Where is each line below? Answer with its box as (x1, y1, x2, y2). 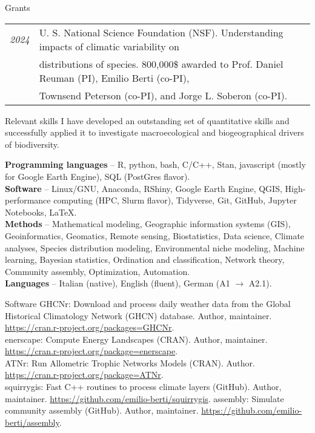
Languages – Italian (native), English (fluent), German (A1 (5, 277, 230, 289)
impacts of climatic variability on (39, 39, 179, 53)
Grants (5, 1, 30, 13)
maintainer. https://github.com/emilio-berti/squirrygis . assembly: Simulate (5, 392, 284, 405)
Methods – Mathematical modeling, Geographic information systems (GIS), (5, 217, 291, 230)
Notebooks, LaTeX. (5, 205, 77, 218)
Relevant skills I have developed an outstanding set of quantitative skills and (5, 114, 290, 127)
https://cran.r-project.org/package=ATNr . (5, 368, 164, 381)
